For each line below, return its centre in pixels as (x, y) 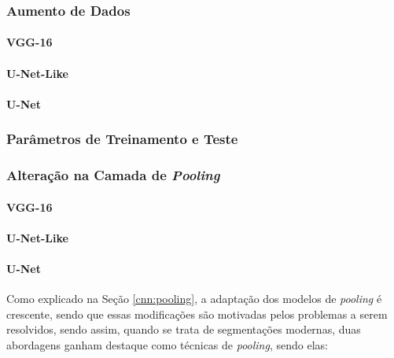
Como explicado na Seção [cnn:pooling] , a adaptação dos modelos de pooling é (194, 299)
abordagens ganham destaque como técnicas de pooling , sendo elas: (167, 345)
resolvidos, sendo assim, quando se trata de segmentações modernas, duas (184, 329)
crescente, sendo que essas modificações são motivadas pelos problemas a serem (197, 314)
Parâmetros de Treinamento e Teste (122, 139)
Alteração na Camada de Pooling (113, 175)
